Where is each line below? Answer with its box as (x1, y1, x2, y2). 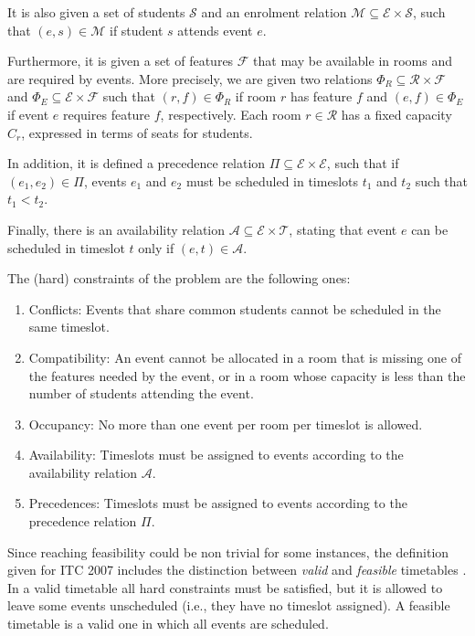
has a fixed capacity (341, 104, 452, 123)
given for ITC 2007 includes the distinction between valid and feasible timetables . (7, 560, 467, 579)
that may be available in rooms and (253, 51, 453, 70)
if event (7, 104, 49, 123)
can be (411, 219, 449, 238)
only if (138, 238, 174, 257)
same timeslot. (28, 317, 110, 336)
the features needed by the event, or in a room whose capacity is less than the (28, 366, 466, 385)
